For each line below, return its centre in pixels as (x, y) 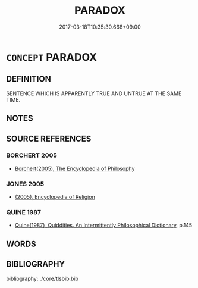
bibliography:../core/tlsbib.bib (43, 278)
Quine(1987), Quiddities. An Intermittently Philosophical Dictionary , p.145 (103, 225)
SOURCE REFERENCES (49, 138)
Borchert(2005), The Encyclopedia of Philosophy (75, 168)
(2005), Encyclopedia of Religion (55, 197)
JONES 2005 (25, 184)
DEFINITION (29, 79)
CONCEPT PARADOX (51, 57)
